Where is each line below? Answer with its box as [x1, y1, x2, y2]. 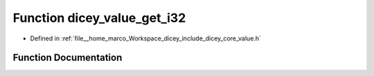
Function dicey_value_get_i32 [12, 10, 186, 25]
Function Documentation [12, 52, 123, 64]
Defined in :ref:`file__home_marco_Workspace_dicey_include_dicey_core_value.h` [30, 34, 261, 42]
